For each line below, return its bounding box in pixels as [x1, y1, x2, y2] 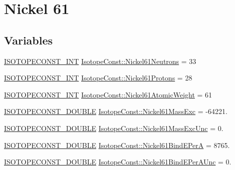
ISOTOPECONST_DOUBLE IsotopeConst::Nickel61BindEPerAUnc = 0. [4, 156, 231, 167]
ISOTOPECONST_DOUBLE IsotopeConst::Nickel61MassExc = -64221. [4, 106, 227, 116]
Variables [4, 32, 53, 47]
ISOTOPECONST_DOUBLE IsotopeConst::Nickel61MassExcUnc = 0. [4, 122, 223, 133]
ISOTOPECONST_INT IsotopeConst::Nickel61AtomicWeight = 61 [4, 89, 212, 99]
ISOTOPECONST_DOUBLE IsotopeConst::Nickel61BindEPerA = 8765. [4, 139, 230, 150]
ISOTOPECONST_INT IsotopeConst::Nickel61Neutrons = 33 [4, 55, 196, 66]
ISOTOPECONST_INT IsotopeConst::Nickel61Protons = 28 [4, 72, 192, 83]
